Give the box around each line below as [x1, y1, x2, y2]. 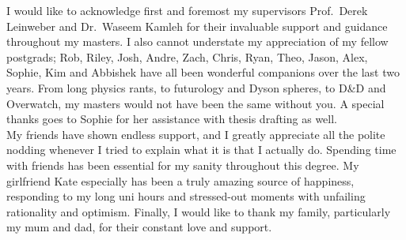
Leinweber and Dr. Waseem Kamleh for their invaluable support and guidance [6, 17, 388, 34]
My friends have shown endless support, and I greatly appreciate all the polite [6, 126, 385, 142]
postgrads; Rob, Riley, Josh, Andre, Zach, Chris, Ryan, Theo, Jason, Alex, [6, 48, 368, 65]
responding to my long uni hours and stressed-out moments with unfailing [6, 188, 366, 204]
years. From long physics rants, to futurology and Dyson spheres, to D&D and [6, 79, 386, 96]
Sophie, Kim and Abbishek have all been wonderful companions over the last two [6, 64, 400, 81]
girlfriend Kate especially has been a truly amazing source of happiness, [6, 172, 355, 189]
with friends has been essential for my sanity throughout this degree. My [6, 156, 359, 173]
